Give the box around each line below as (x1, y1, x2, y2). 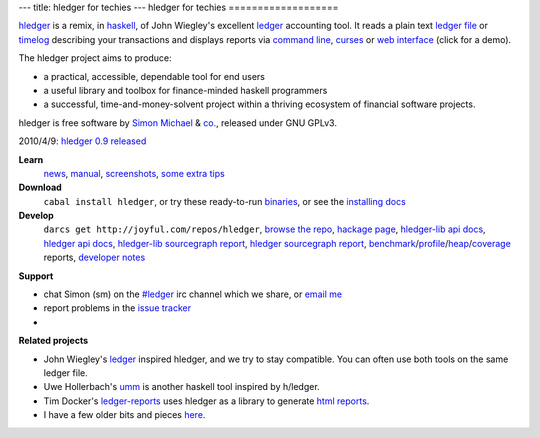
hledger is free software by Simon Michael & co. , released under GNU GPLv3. (18, 116, 337, 129)
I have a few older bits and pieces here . (43, 409, 206, 421)
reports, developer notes (43, 251, 146, 264)
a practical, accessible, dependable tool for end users (43, 70, 265, 82)
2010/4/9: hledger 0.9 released (18, 135, 147, 147)
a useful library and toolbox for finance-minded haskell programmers (43, 84, 328, 96)
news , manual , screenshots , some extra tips (43, 167, 225, 179)
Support (18, 270, 54, 282)
